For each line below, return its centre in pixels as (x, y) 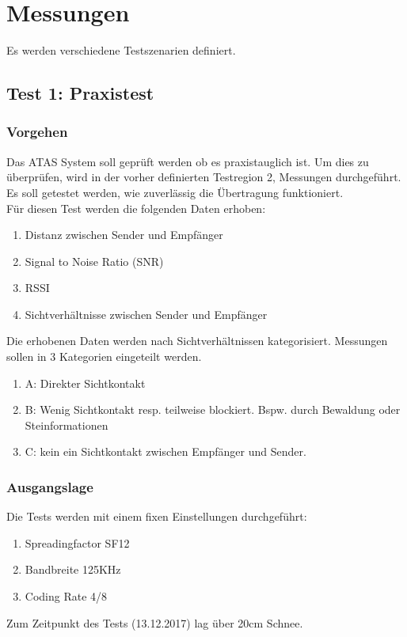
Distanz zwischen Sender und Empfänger (124, 235)
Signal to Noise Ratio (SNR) (94, 261)
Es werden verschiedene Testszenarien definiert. (121, 50)
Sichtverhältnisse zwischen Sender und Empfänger (146, 314)
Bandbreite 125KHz (73, 569)
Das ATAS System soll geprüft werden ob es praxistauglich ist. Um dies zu (188, 161)
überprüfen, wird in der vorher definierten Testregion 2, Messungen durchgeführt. (204, 177)
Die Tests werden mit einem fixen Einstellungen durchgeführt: (157, 516)
